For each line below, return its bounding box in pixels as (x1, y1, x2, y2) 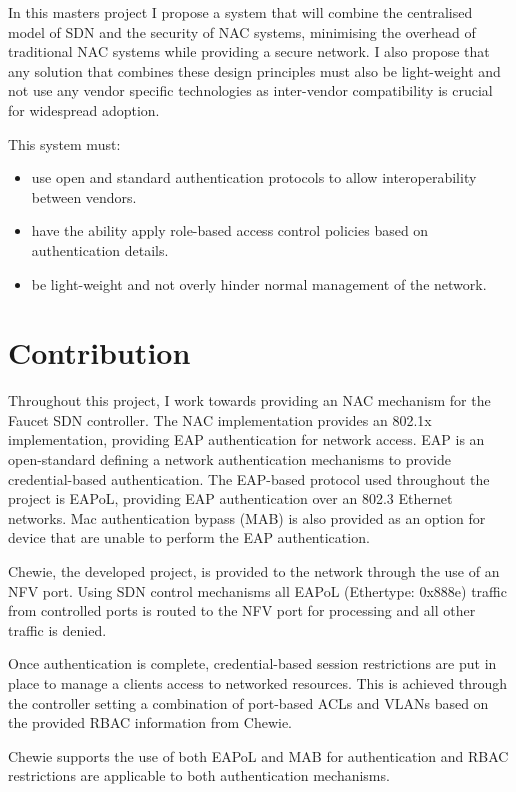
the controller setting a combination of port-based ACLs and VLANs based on (8, 692, 489, 713)
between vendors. (31, 186, 137, 207)
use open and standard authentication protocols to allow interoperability (31, 167, 477, 188)
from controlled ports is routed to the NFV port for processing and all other (8, 600, 476, 621)
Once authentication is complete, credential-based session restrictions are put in (8, 653, 497, 674)
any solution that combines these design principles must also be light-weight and (8, 60, 501, 81)
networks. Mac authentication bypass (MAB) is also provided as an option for (8, 507, 486, 528)
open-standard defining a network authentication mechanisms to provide (8, 449, 451, 470)
